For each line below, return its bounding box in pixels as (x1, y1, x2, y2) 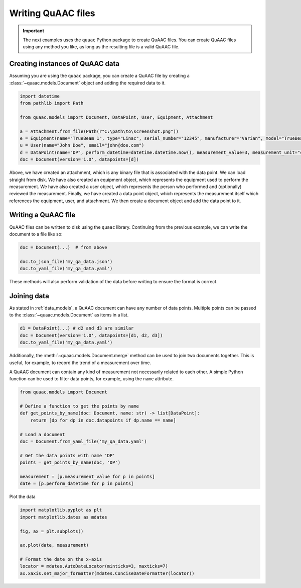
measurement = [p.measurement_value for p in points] (20, 474, 155, 479)
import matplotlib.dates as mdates (20, 514, 107, 520)
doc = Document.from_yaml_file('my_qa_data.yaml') (20, 439, 147, 445)
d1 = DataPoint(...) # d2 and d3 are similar (20, 325, 134, 331)
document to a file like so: (9, 231, 63, 237)
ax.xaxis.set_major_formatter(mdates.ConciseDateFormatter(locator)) (20, 570, 195, 576)
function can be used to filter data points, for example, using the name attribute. (9, 376, 174, 382)
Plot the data (9, 493, 36, 500)
